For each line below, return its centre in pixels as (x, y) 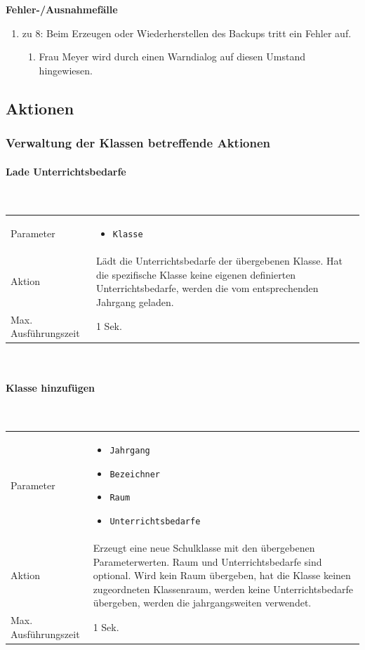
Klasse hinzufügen (51, 387)
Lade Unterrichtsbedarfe (66, 171)
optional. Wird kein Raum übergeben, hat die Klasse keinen (222, 575)
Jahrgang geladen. (135, 301)
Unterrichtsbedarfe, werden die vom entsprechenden (207, 288)
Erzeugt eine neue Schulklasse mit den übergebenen (204, 547)
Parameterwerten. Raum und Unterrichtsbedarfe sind (207, 561)
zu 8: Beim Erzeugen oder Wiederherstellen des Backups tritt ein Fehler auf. (187, 33)
